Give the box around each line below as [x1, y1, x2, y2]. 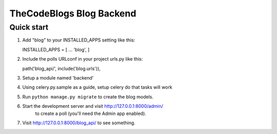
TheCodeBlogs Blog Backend [9, 8, 136, 19]
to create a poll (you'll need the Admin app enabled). [35, 110, 146, 117]
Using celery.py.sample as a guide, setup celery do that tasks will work [22, 84, 172, 90]
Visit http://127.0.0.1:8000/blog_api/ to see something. [22, 120, 135, 126]
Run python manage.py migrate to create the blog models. [22, 93, 154, 100]
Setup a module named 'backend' [22, 74, 94, 81]
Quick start [9, 23, 49, 32]
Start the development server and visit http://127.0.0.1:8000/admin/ [22, 103, 164, 109]
